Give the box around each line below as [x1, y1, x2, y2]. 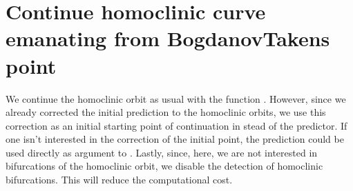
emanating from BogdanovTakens [6, 24, 330, 52]
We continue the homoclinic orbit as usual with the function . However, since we [6, 91, 346, 105]
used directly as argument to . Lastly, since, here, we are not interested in [6, 145, 318, 159]
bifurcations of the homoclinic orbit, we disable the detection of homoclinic [6, 159, 323, 173]
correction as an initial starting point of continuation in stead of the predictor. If [6, 118, 347, 132]
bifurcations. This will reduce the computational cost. [6, 172, 233, 187]
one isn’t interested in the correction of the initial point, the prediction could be [6, 132, 344, 146]
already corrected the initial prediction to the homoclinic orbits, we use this [6, 105, 326, 119]
